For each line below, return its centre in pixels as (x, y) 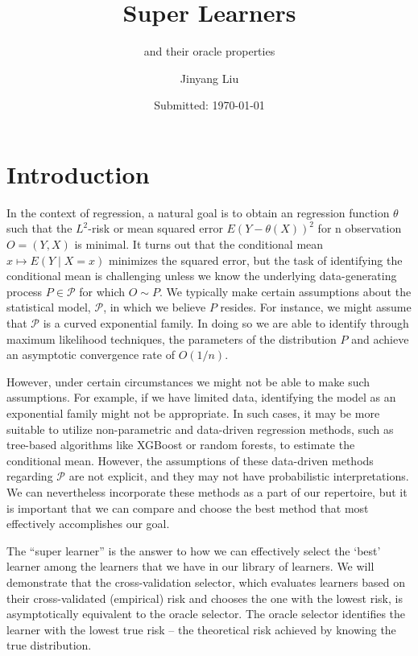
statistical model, (49, 307)
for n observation (360, 228)
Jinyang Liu (209, 78)
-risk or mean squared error (155, 228)
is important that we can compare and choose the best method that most (188, 507)
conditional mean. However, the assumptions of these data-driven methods (190, 460)
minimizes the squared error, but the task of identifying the (255, 260)
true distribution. (49, 645)
